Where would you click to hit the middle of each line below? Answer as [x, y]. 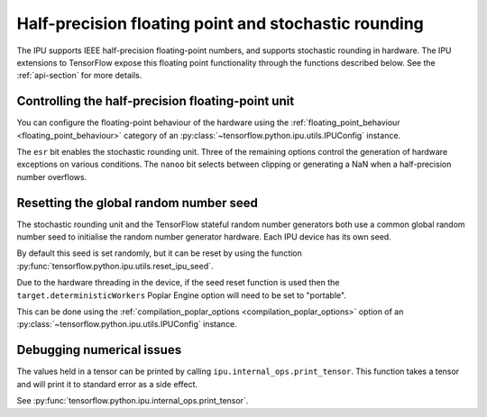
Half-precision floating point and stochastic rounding [220, 23]
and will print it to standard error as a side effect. [107, 384]
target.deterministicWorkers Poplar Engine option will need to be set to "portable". [182, 295]
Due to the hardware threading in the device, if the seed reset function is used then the [178, 283]
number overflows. [52, 177]
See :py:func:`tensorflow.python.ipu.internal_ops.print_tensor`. [133, 401]
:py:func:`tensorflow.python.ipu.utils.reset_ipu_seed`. [115, 266]
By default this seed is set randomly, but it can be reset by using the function [159, 253]
